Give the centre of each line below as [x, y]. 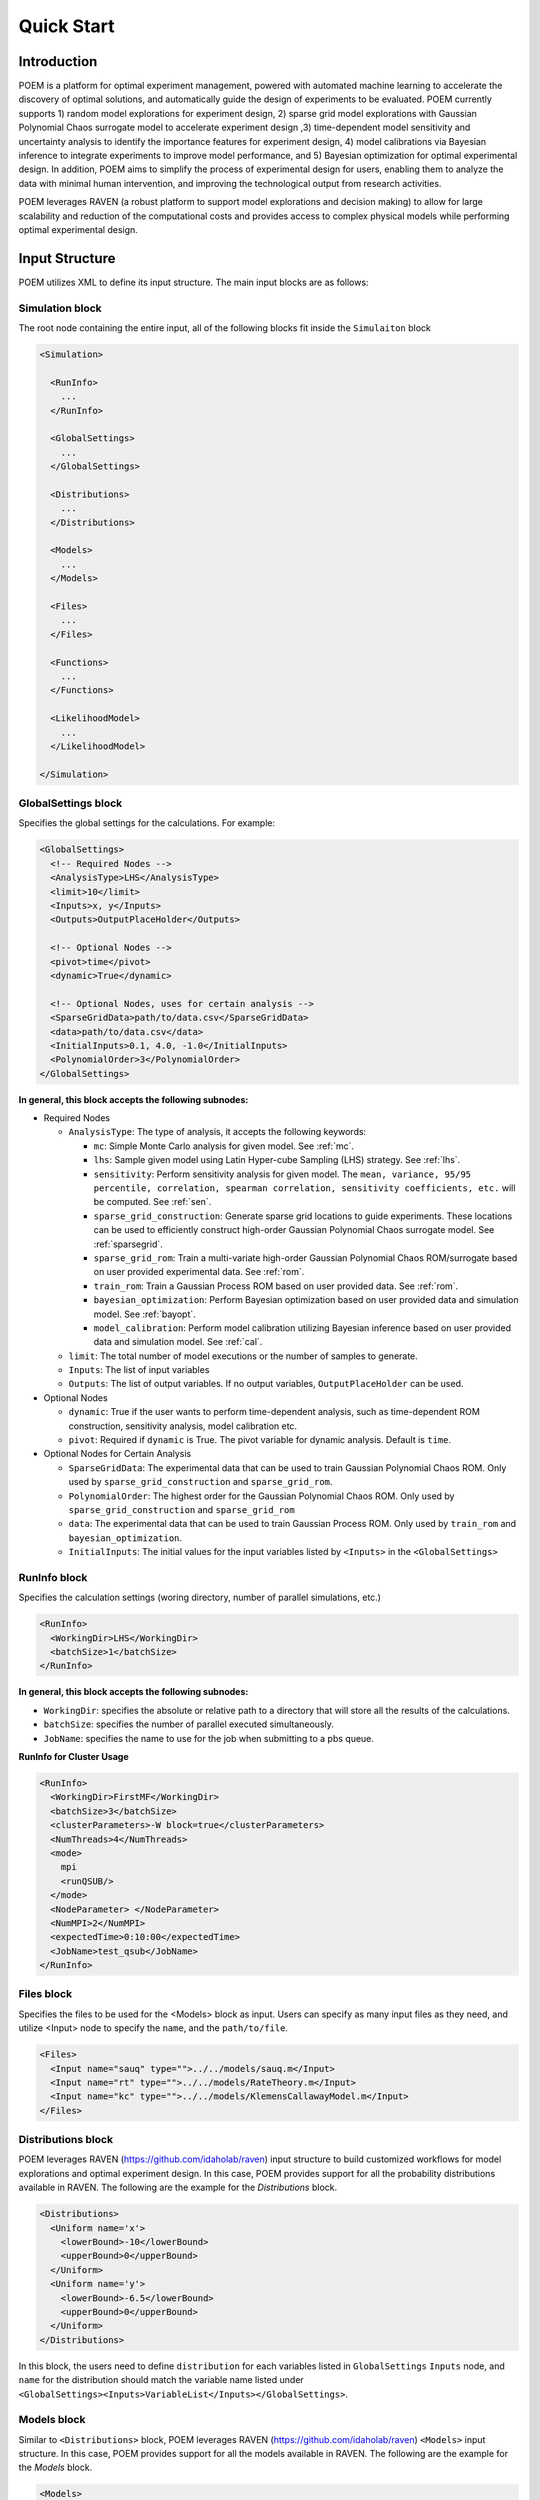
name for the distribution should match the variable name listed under [161, 2380]
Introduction [58, 61]
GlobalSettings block [70, 803]
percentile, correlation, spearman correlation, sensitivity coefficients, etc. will [304, 1188]
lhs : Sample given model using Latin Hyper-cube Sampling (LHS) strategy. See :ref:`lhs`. [277, 1160]
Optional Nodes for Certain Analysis [117, 1454]
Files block [45, 1994]
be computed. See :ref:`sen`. [152, 1202]
